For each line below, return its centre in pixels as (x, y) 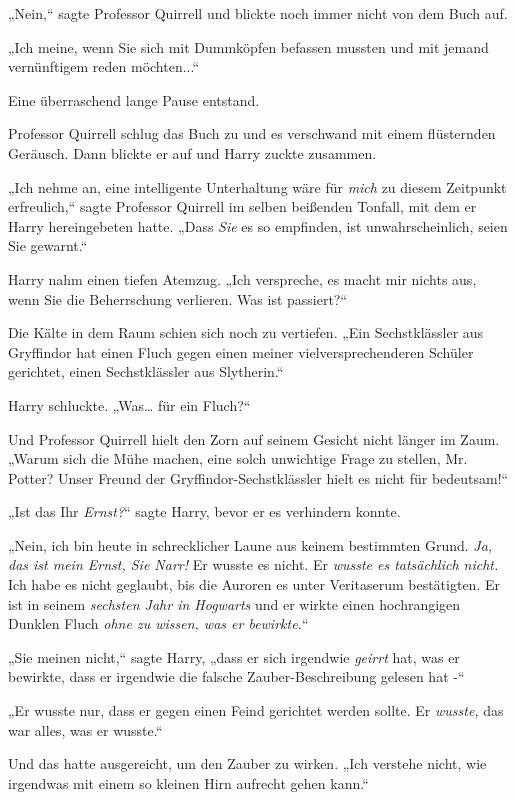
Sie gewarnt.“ (48, 245)
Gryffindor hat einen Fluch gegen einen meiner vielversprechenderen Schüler (241, 351)
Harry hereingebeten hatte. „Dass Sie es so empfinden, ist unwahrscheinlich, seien (258, 225)
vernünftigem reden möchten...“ (104, 66)
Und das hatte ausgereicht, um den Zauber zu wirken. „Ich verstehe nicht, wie (247, 763)
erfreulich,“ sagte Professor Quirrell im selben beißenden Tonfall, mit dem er (242, 206)
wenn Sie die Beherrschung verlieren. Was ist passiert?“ (178, 298)
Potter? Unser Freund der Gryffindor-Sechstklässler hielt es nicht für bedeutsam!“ (258, 477)
